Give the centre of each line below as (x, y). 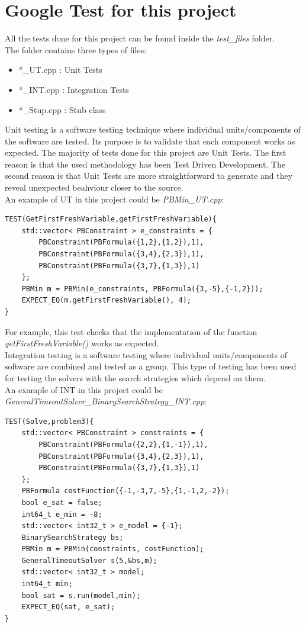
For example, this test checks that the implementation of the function (131, 331)
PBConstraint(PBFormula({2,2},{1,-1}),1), (123, 444)
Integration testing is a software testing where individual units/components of (146, 354)
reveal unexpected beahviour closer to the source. (94, 187)
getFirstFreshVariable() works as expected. (82, 343)
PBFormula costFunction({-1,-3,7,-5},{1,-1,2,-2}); (125, 491)
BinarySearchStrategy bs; (73, 537)
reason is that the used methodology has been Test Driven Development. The (145, 164)
